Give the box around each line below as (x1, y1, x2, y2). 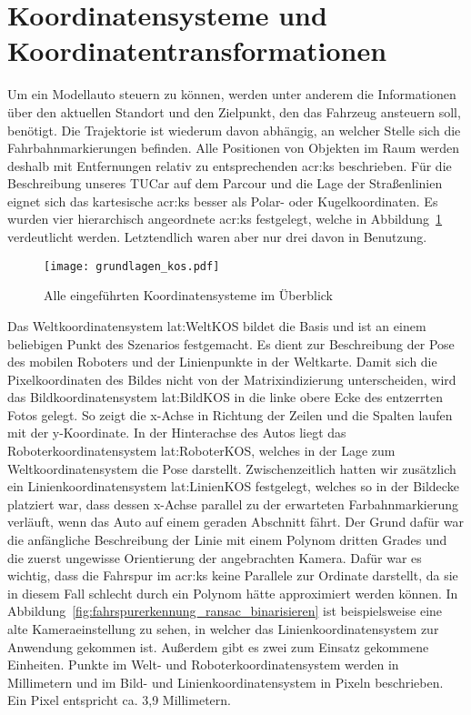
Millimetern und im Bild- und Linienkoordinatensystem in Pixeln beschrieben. (7, 672, 444, 691)
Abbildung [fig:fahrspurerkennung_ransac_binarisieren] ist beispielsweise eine (7, 601, 443, 620)
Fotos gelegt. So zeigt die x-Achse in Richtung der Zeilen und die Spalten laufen (7, 405, 453, 424)
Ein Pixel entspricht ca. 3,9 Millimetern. (7, 690, 231, 710)
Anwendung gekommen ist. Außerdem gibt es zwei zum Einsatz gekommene (7, 637, 429, 656)
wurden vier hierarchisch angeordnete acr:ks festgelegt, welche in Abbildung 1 (7, 209, 443, 228)
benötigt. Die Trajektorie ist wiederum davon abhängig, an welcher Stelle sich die (7, 120, 461, 139)
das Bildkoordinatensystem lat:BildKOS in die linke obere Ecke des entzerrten (7, 388, 444, 407)
